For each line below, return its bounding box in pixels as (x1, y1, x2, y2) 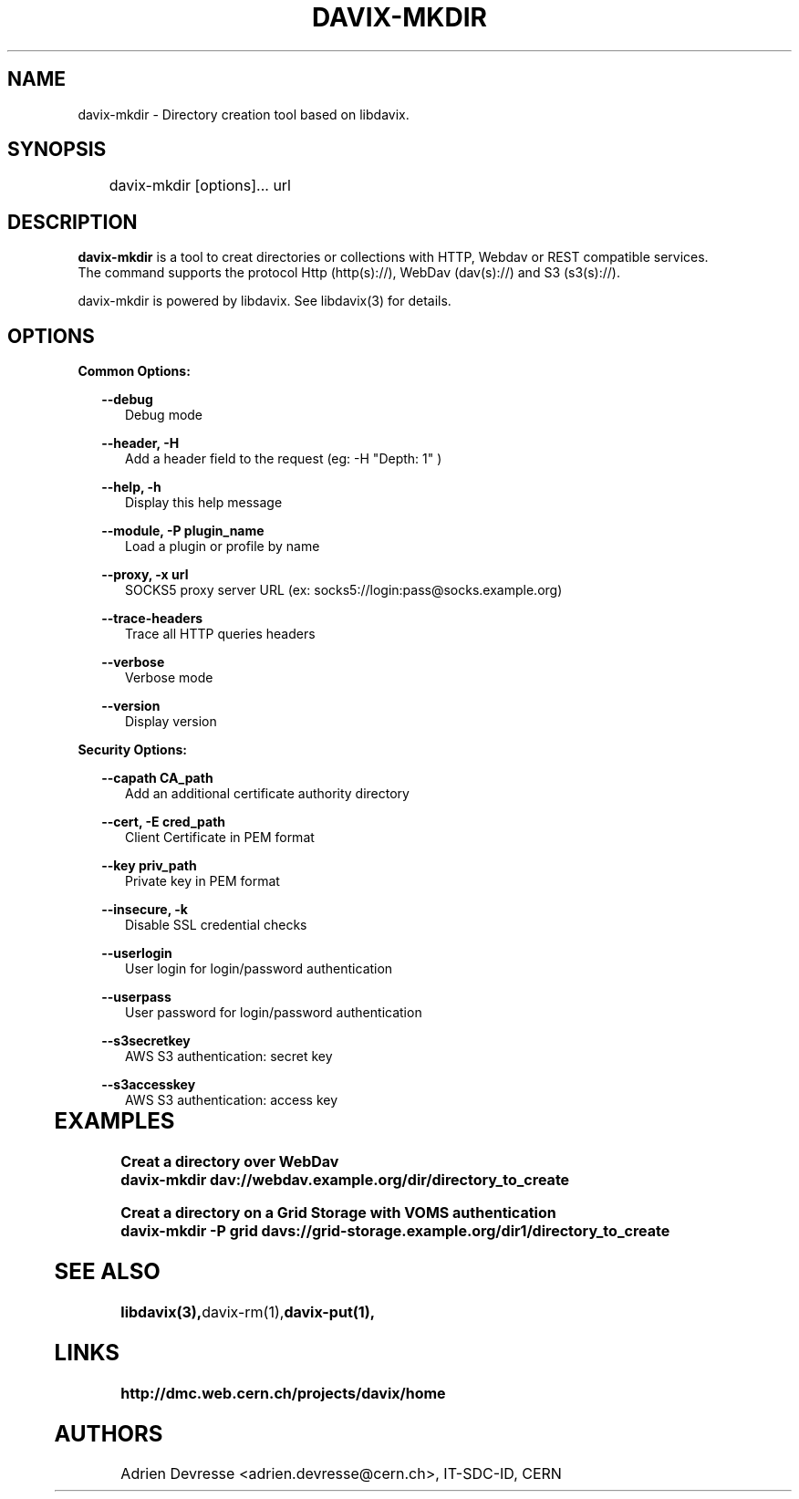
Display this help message (125, 494, 283, 511)
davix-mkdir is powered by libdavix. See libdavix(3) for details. (78, 293, 451, 309)
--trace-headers (101, 610, 203, 627)
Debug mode (125, 407, 203, 423)
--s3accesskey (101, 1077, 196, 1093)
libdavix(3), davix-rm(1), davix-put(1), (120, 1302, 376, 1321)
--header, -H (101, 435, 180, 452)
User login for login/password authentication (125, 961, 393, 977)
